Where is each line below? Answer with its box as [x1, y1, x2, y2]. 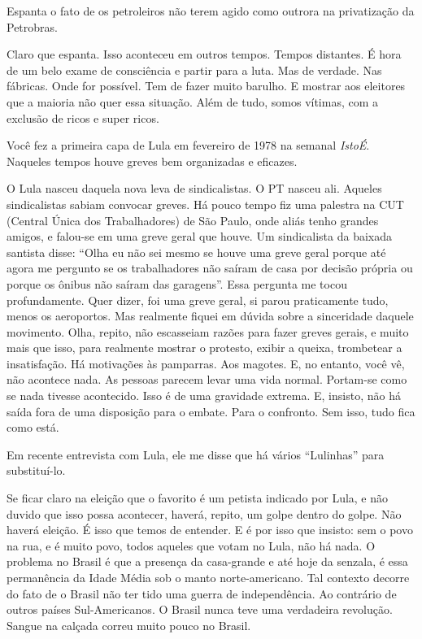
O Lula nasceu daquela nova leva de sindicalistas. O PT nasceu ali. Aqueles [7, 180, 382, 197]
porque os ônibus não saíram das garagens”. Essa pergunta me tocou [7, 275, 347, 292]
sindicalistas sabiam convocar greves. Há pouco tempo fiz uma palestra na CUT [7, 195, 404, 212]
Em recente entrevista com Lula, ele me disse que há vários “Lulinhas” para [7, 446, 385, 463]
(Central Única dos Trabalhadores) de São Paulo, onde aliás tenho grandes [7, 211, 379, 228]
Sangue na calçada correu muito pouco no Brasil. [7, 616, 251, 633]
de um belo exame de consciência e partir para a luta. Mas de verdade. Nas [7, 61, 382, 78]
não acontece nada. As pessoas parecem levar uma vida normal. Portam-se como [7, 371, 407, 388]
